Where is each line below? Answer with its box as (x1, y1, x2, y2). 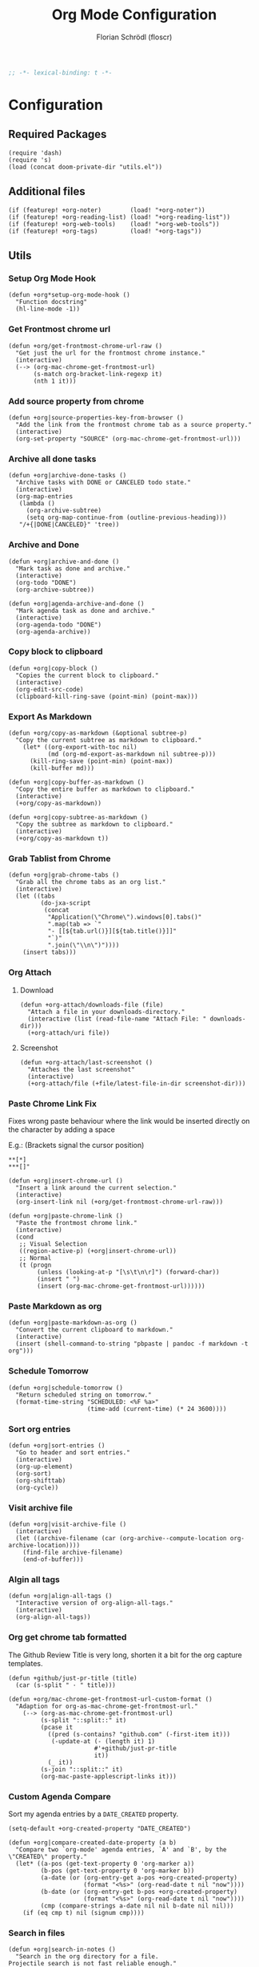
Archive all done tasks (8, 453, 97, 464)
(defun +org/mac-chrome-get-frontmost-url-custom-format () (8, 1695, 213, 1703)
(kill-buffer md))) (29, 764, 94, 773)
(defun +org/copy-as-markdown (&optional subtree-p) (8, 729, 188, 737)
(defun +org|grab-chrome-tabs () (8, 871, 120, 879)
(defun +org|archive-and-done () (8, 558, 120, 566)
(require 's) (8, 156, 52, 164)
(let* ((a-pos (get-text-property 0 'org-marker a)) (15, 1860, 195, 1868)
